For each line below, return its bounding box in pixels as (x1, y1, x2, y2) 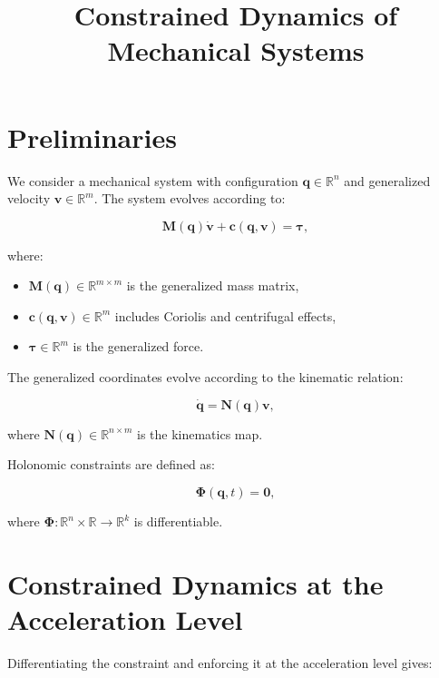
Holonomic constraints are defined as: (7, 455, 215, 474)
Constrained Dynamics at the (7, 565, 384, 602)
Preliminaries (7, 118, 177, 155)
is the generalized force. (73, 337, 204, 356)
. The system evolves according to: (93, 189, 286, 208)
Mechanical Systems (107, 32, 365, 69)
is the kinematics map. (136, 424, 263, 443)
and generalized (344, 171, 431, 190)
